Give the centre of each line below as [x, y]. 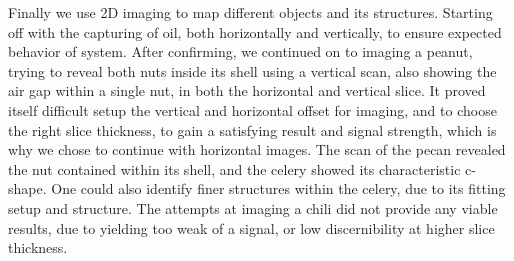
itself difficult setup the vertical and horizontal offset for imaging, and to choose [252, 109]
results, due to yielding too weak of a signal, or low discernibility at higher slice [251, 227]
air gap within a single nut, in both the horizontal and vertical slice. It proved [247, 90]
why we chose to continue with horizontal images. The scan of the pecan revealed [257, 149]
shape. [27, 188]
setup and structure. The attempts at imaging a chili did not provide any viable [253, 207]
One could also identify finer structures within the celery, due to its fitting [278, 188]
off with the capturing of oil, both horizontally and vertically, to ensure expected [255, 31]
